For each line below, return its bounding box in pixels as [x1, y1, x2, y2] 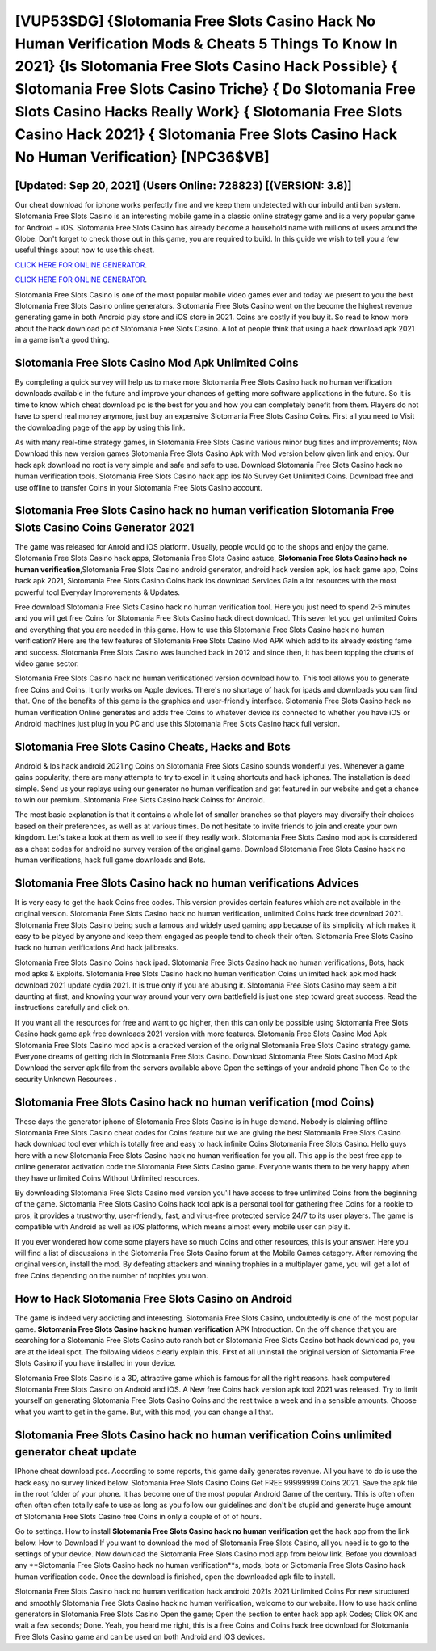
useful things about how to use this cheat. [15, 245, 155, 255]
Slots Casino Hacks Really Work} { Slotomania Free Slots [15, 102, 403, 120]
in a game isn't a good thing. [15, 335, 110, 345]
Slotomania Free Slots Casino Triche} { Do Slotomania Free [15, 80, 416, 99]
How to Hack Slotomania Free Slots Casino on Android [15, 1291, 293, 1305]
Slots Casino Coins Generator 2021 [15, 520, 195, 534]
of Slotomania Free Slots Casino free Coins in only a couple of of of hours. [15, 1511, 262, 1521]
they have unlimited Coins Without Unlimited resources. [15, 1173, 200, 1183]
